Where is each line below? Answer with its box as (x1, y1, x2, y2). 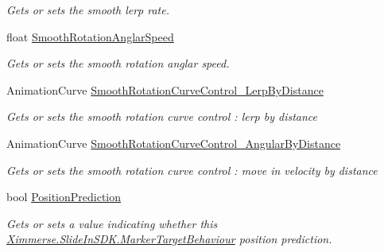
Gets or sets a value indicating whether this (6, 215, 218, 231)
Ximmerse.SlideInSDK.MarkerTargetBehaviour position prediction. (6, 231, 332, 247)
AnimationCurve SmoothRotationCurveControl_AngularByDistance (6, 134, 341, 151)
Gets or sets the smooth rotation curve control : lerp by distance (6, 108, 318, 125)
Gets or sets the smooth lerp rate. (6, 2, 169, 17)
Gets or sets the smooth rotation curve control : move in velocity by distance (6, 161, 378, 178)
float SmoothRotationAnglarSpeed (6, 28, 174, 45)
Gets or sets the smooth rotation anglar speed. (6, 55, 230, 72)
